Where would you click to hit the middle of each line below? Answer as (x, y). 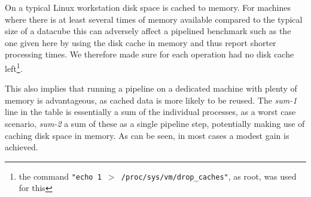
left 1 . (14, 67)
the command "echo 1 (60, 176)
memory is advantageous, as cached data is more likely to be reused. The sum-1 (151, 100)
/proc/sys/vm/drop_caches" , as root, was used (209, 176)
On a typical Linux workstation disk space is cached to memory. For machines (148, 7)
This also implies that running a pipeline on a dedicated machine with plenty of (151, 88)
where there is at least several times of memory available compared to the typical (154, 19)
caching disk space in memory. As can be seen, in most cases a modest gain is (147, 135)
